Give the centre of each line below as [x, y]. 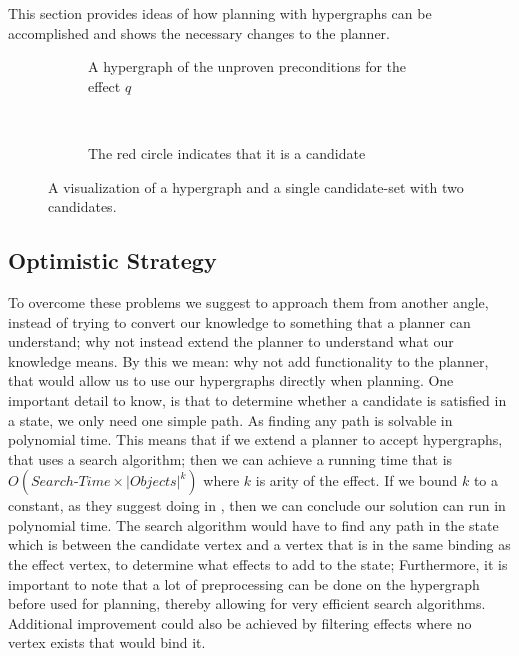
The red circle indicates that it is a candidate [227, 152]
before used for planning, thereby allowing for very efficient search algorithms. [247, 603]
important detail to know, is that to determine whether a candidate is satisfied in [257, 399]
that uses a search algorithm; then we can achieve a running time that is [230, 458]
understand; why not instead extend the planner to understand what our [231, 341]
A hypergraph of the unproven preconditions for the [247, 66]
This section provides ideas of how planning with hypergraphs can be [220, 13]
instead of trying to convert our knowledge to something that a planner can [239, 321]
